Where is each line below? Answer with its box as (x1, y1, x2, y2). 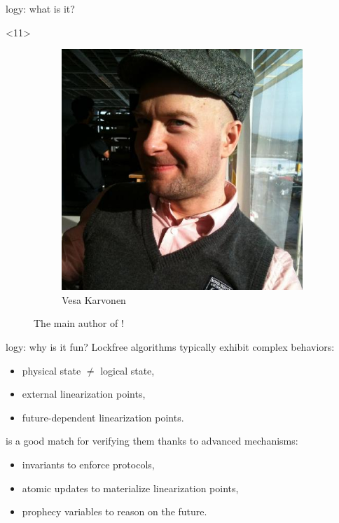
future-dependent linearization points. (22, 410, 184, 424)
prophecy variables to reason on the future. (22, 504, 207, 519)
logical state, (100, 363, 155, 377)
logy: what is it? (6, 1, 75, 15)
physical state (22, 363, 81, 377)
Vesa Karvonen (62, 292, 126, 307)
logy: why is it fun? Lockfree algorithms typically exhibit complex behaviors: (6, 339, 335, 354)
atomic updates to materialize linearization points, (22, 480, 239, 495)
